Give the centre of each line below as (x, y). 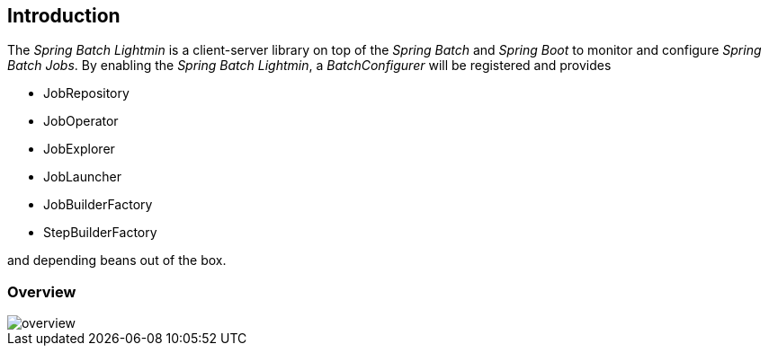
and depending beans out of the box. (117, 260)
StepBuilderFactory (100, 233)
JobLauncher (82, 177)
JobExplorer (79, 149)
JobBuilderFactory (98, 205)
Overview (42, 291)
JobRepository (86, 93)
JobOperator (81, 121)
